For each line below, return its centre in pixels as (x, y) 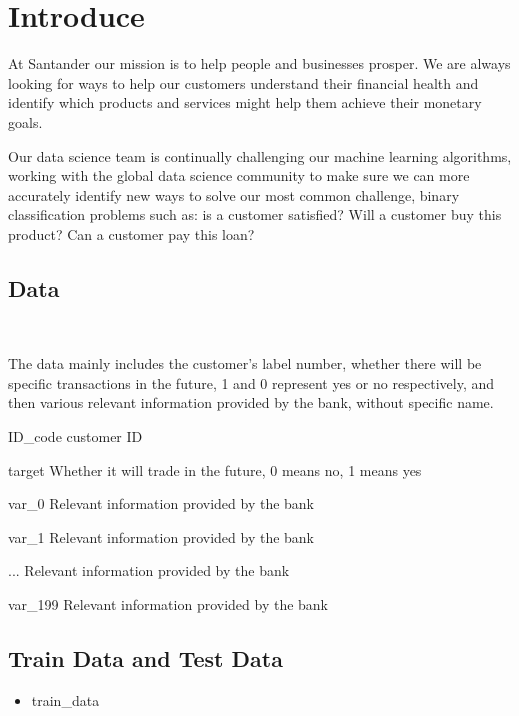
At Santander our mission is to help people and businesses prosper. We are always (259, 63)
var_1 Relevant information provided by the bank (161, 536)
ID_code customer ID (75, 436)
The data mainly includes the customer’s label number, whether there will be (245, 363)
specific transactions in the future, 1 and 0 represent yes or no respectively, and (251, 382)
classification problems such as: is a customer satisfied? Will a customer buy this (255, 214)
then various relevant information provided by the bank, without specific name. (251, 402)
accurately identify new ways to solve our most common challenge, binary (234, 194)
